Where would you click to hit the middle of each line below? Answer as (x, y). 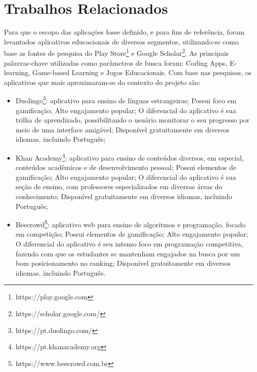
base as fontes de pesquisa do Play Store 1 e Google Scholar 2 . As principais (116, 52)
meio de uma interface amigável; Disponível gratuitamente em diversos (122, 129)
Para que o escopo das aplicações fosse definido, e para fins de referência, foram (124, 32)
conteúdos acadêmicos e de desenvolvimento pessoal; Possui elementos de (126, 167)
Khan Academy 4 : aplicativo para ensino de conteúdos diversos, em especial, (130, 157)
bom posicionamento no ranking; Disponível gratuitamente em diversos (123, 263)
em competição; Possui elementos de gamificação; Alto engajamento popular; (132, 234)
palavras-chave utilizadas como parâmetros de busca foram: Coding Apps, (116, 62)
